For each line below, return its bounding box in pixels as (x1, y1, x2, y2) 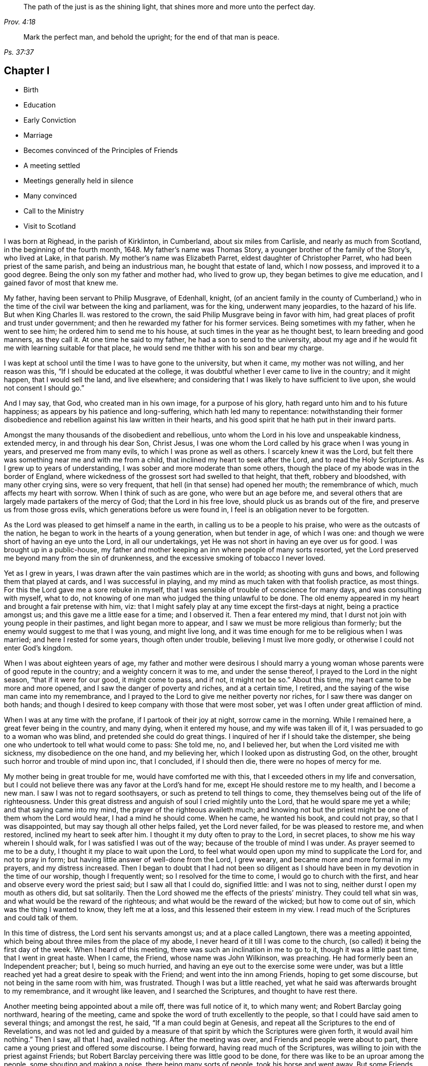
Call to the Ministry (23, 206, 84, 215)
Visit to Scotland (23, 221, 76, 230)
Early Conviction (23, 115, 76, 124)
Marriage (23, 131, 53, 139)
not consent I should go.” (4, 383, 85, 392)
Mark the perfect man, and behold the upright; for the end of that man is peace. (23, 33, 279, 41)
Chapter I (4, 65, 50, 77)
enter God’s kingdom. (4, 643, 73, 652)
